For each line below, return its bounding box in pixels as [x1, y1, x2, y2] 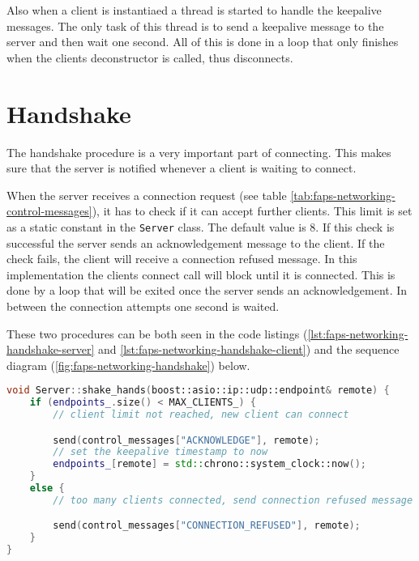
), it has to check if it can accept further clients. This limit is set [92, 202, 413, 219]
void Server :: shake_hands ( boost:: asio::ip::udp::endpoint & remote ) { [6, 385, 390, 397]
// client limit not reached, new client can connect [53, 409, 349, 421]
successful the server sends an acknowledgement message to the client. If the [6, 234, 385, 251]
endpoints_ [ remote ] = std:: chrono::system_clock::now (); [53, 458, 366, 470]
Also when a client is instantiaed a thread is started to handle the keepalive [6, 2, 382, 18]
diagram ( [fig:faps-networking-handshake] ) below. [6, 356, 250, 373]
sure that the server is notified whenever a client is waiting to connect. [6, 159, 357, 176]
